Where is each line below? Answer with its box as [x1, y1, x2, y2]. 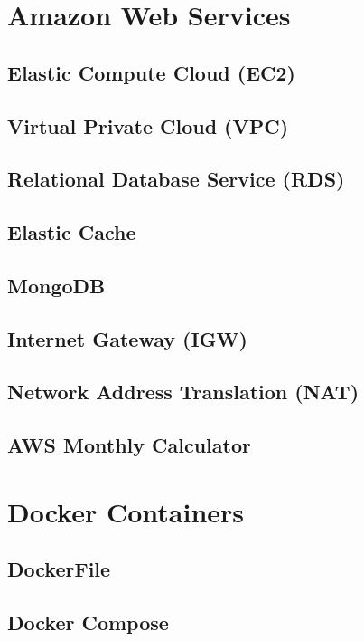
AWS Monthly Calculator [7, 431, 251, 459]
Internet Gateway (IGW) [7, 324, 247, 352]
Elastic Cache [7, 218, 136, 246]
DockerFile [7, 555, 111, 583]
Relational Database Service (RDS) [7, 165, 345, 193]
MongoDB [7, 271, 106, 299]
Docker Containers [7, 493, 245, 530]
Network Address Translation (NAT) [7, 378, 359, 406]
